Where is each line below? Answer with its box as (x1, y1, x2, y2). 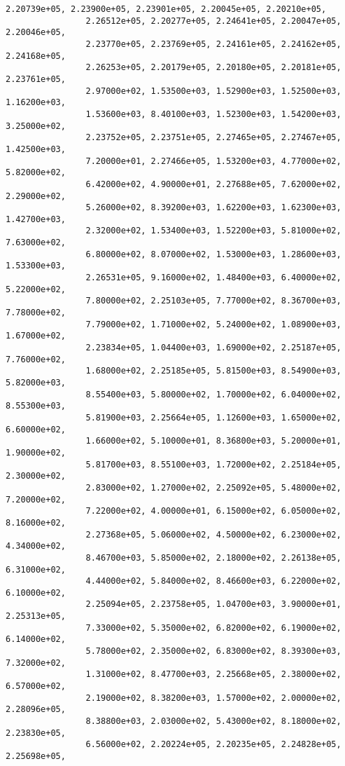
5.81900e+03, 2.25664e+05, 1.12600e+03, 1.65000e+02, (85, 412, 342, 423)
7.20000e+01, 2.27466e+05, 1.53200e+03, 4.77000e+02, (85, 156, 342, 166)
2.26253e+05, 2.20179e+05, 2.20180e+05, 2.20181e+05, (85, 62, 342, 73)
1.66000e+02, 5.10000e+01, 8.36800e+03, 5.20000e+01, (85, 436, 342, 446)
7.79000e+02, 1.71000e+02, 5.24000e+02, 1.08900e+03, (85, 319, 342, 329)
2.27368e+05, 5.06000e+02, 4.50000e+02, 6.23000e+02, (85, 529, 342, 540)
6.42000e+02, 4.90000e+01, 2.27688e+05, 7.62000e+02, (85, 179, 342, 189)
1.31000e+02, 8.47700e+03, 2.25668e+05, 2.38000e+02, (85, 669, 342, 680)
